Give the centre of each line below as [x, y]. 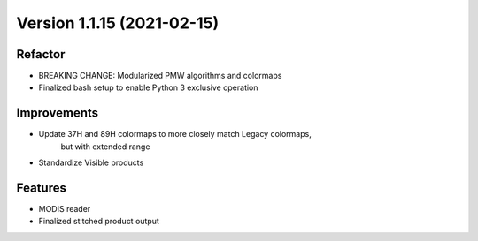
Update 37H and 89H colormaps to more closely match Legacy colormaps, [175, 134]
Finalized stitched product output [99, 222]
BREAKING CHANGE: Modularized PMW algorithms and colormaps [160, 76]
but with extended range [105, 147]
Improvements [58, 113]
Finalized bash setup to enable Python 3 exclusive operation [148, 87]
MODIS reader [65, 209]
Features [41, 188]
